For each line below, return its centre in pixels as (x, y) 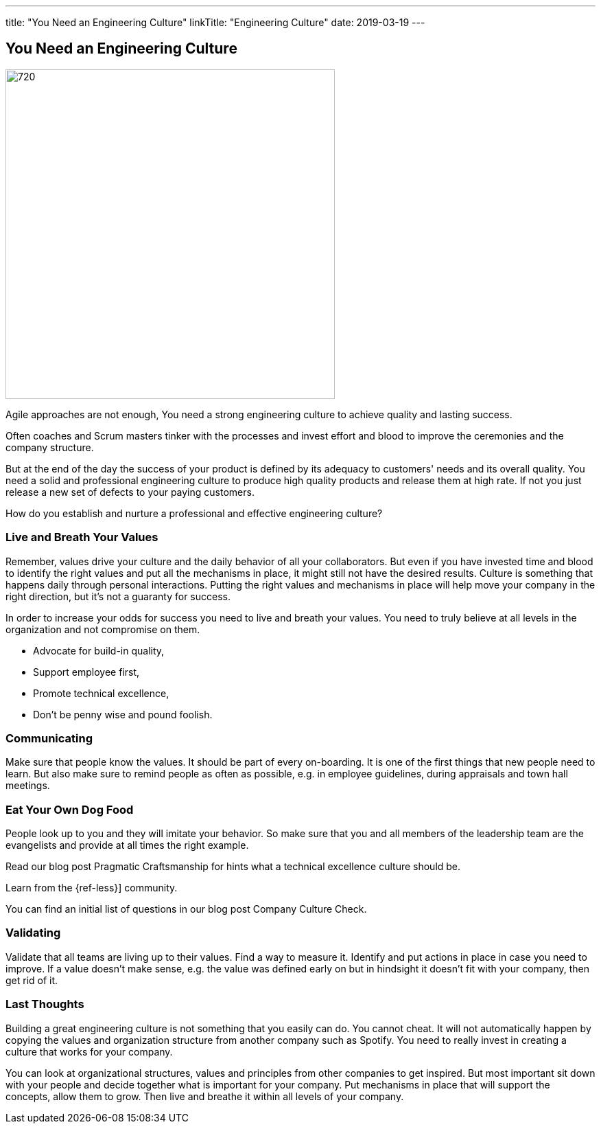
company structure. (50, 447)
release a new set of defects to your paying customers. (130, 492)
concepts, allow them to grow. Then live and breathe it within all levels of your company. (205, 1096)
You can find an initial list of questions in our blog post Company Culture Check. (186, 909)
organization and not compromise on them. (103, 629)
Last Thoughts (45, 1004)
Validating (33, 933)
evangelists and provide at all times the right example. (127, 845)
